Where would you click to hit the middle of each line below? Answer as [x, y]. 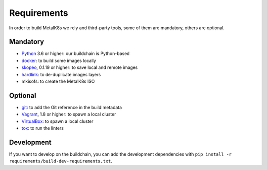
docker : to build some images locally [59, 60]
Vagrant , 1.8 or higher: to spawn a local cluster [69, 114]
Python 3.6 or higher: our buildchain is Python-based [75, 54]
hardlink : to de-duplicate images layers [61, 74]
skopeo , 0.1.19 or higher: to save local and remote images [80, 67]
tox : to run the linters [43, 128]
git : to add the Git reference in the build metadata [72, 107]
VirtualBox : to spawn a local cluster [57, 121]
